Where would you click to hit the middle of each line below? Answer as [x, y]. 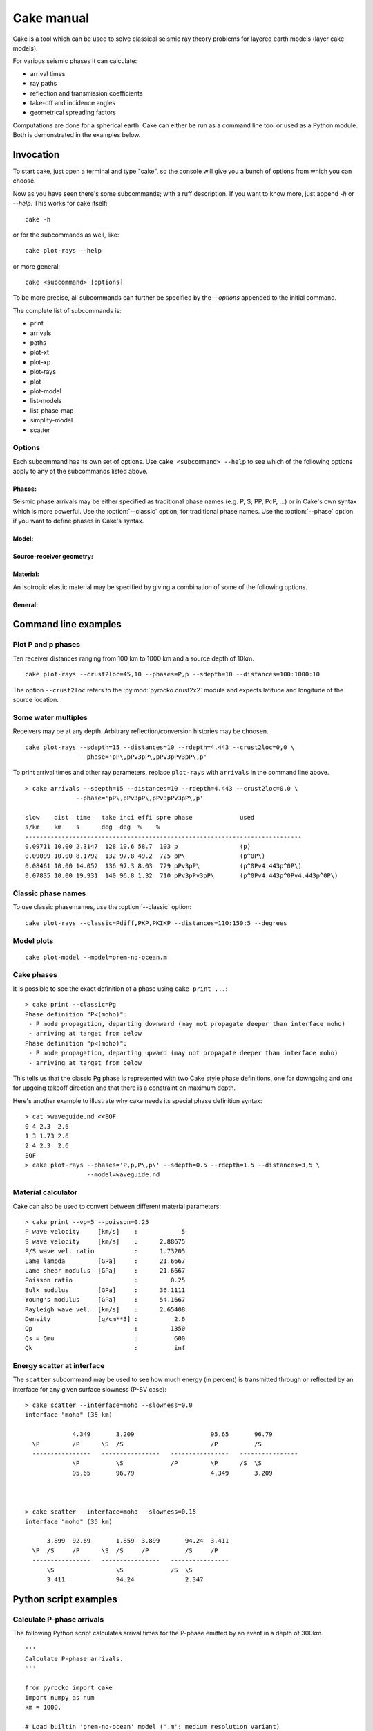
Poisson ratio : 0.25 [105, 1280]
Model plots [33, 940]
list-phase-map [52, 410]
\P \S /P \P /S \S [167, 1463]
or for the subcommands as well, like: [66, 235]
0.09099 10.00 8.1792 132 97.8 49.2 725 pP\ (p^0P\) [145, 856]
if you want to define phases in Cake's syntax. [78, 521]
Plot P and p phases [47, 645]
